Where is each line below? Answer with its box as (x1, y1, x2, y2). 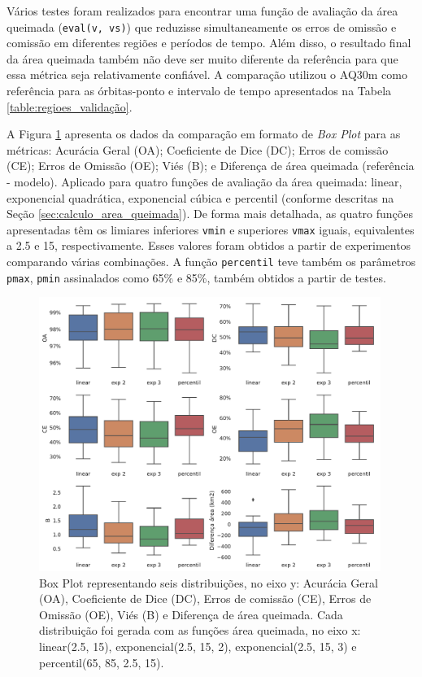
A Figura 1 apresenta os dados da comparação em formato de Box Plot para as (7, 125, 401, 142)
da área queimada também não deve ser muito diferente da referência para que (7, 50, 398, 67)
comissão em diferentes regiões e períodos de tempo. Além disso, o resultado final (7, 34, 411, 51)
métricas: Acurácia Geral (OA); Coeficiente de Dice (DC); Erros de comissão (7, 141, 389, 158)
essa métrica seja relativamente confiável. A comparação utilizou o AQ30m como (7, 66, 407, 83)
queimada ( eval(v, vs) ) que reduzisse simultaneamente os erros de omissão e (7, 18, 397, 35)
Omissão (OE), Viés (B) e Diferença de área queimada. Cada (39, 605, 343, 622)
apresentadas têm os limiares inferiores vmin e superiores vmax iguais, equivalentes (7, 221, 415, 238)
